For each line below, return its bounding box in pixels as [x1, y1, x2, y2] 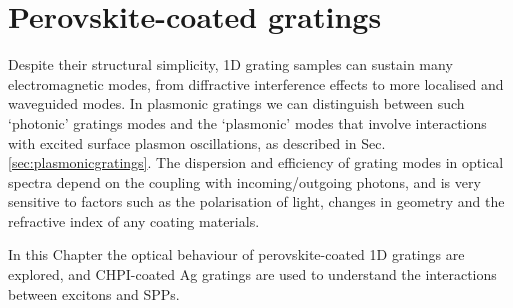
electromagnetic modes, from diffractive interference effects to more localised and [8, 73, 504, 94]
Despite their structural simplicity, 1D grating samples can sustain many [8, 54, 453, 75]
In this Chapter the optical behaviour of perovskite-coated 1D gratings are [8, 244, 465, 265]
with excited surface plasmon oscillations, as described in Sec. [8, 132, 386, 153]
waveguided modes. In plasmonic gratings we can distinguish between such [8, 93, 465, 114]
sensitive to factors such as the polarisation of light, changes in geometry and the [8, 191, 505, 212]
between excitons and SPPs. [8, 283, 180, 304]
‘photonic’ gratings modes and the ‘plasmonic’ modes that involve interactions [8, 112, 487, 133]
